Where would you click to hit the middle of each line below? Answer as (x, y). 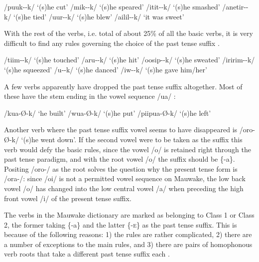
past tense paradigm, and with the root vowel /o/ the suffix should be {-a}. (120, 159)
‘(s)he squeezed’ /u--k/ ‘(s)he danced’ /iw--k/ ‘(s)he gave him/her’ (106, 69)
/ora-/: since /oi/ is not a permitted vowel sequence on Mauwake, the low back (125, 178)
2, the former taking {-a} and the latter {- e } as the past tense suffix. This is (121, 224)
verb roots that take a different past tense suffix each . (87, 254)
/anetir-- (235, 6)
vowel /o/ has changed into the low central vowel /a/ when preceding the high (124, 188)
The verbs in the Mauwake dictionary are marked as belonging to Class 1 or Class (129, 215)
